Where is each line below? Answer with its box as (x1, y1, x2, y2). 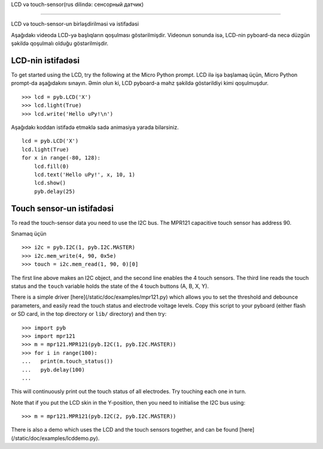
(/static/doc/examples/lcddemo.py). (11, 435, 100, 442)
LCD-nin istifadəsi (11, 55, 80, 65)
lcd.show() (33, 180, 66, 186)
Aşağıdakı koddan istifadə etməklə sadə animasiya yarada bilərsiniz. (11, 123, 179, 131)
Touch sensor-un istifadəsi (11, 203, 114, 213)
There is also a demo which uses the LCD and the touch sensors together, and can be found (11, 426, 239, 433)
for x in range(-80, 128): (22, 155, 101, 161)
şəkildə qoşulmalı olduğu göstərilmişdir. (11, 40, 109, 47)
